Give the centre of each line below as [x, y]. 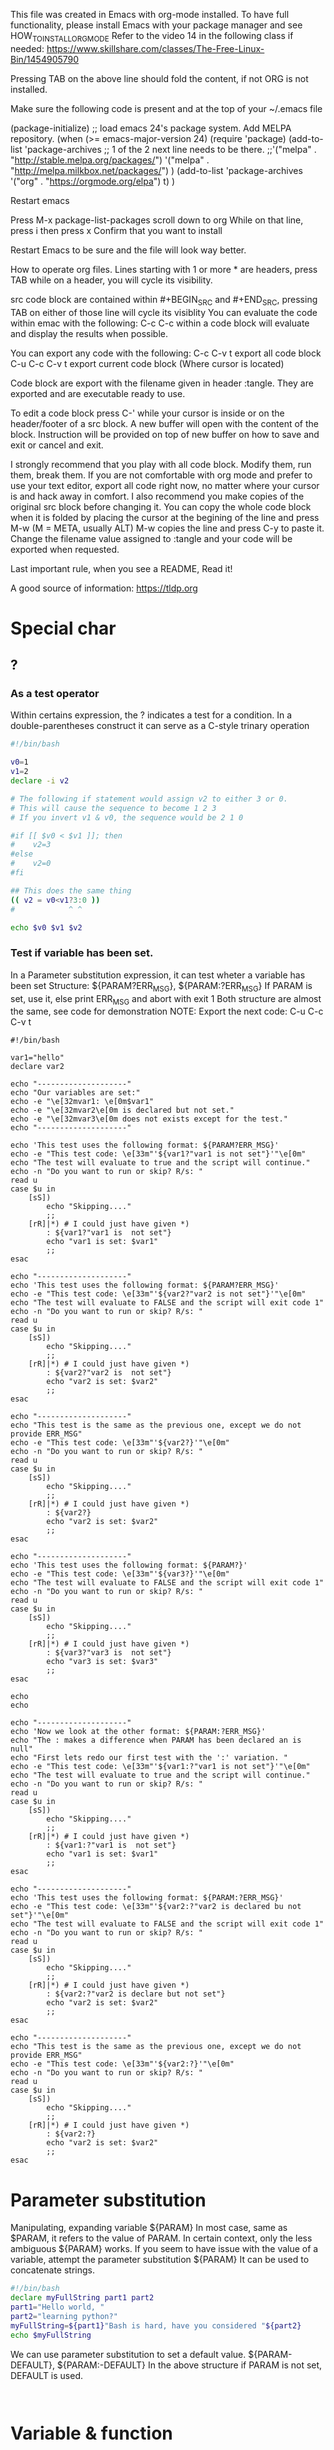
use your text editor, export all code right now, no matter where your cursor [165, 485]
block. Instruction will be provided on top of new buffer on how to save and [165, 434]
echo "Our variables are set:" [75, 1093]
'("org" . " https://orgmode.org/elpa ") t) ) [93, 181]
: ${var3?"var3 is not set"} [109, 1653]
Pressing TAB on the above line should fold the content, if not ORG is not [159, 78]
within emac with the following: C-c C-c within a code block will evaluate [160, 323]
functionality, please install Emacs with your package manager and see [156, 25]
